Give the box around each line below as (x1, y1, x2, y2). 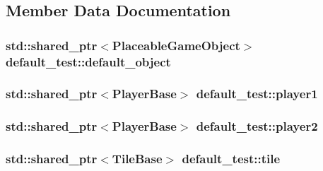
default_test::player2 (196, 117, 318, 135)
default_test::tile (182, 150, 281, 167)
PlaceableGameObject (112, 36, 240, 54)
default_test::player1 (196, 85, 318, 102)
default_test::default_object (6, 52, 171, 70)
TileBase (112, 150, 163, 167)
